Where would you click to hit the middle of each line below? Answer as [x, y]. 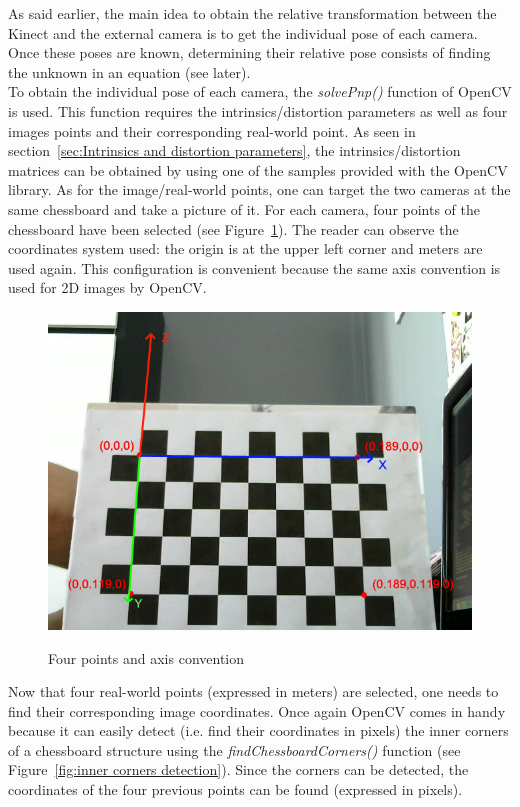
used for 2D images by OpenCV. [107, 287]
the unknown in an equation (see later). [129, 71]
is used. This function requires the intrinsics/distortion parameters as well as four [258, 110]
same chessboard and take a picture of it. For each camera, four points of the [244, 208]
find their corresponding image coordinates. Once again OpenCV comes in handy [257, 710]
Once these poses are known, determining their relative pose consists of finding [249, 52]
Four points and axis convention [146, 657]
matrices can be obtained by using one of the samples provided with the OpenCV [258, 169]
